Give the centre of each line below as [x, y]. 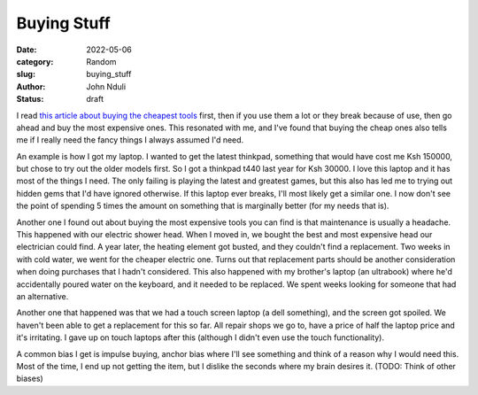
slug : [26, 74]
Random [101, 61]
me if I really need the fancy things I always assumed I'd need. [130, 140]
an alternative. [42, 296]
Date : [27, 50]
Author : [31, 86]
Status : [30, 99]
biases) [30, 379]
